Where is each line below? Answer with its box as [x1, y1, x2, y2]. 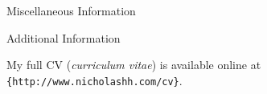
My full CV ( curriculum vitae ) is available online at [6, 56, 261, 73]
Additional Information [6, 29, 121, 46]
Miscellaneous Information [6, 2, 136, 18]
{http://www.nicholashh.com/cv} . [6, 72, 183, 88]
